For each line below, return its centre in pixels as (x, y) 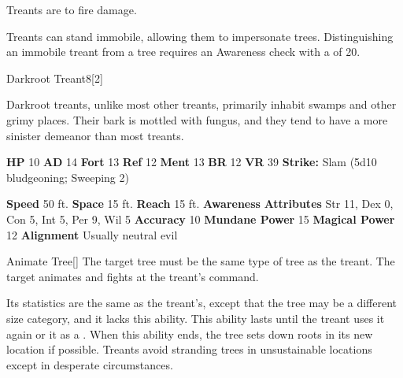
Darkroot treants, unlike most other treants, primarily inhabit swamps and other (201, 104)
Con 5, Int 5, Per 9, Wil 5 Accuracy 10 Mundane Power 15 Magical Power (201, 219)
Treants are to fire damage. (72, 9)
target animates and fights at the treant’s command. (133, 276)
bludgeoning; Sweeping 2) (68, 177)
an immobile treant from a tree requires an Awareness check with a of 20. (183, 52)
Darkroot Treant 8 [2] (55, 78)
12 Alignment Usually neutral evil (92, 234)
